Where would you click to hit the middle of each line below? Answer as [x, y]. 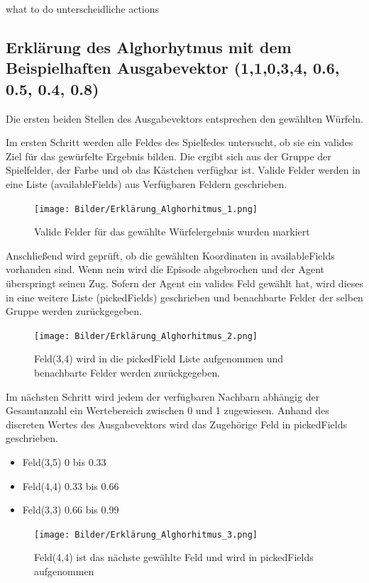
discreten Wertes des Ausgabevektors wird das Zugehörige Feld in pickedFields [176, 424]
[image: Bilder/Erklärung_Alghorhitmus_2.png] [146, 336]
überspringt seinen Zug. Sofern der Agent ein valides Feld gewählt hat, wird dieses [185, 283]
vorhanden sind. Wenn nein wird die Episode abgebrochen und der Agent [165, 269]
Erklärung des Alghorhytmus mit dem [149, 46]
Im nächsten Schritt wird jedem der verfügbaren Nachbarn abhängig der [163, 396]
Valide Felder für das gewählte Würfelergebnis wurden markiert [172, 232]
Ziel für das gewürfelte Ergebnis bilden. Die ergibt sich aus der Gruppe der [169, 156]
